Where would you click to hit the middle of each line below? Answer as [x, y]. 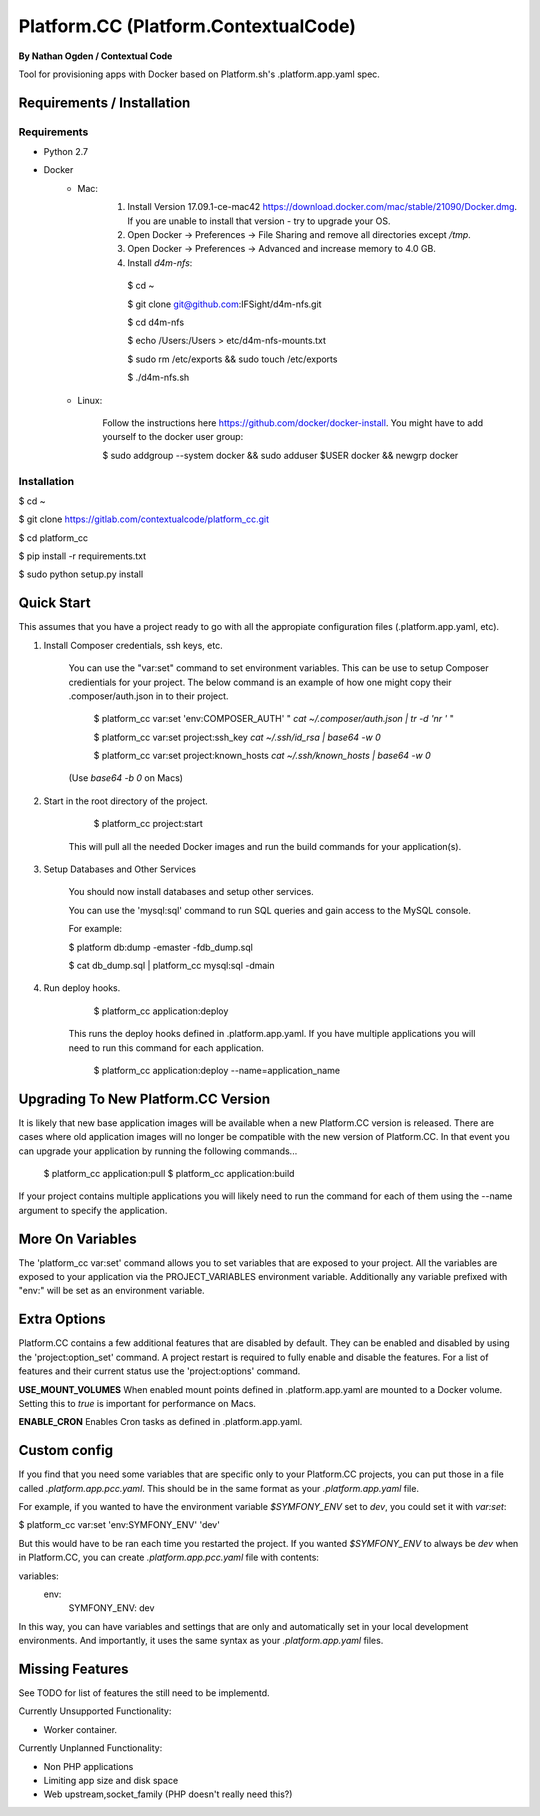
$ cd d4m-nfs [156, 322]
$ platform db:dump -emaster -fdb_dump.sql [161, 947]
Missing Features [73, 1668]
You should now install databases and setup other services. [191, 892]
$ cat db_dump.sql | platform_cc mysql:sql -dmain [171, 965]
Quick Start [54, 603]
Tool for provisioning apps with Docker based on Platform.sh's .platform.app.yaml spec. [199, 74]
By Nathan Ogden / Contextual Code [95, 56]
